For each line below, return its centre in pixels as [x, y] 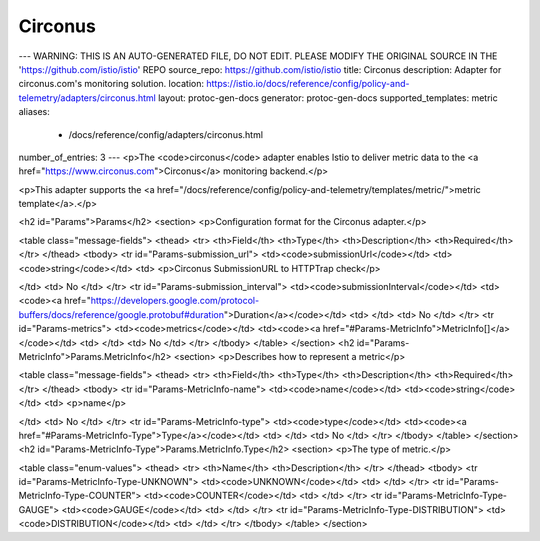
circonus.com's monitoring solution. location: [111, 84]
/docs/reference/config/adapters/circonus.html [166, 134]
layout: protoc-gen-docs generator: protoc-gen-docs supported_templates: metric [328, 97]
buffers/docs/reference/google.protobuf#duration [121, 314]
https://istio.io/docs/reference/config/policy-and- [308, 84]
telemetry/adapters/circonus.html [87, 97]
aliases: [34, 112]
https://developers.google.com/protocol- [175, 301]
